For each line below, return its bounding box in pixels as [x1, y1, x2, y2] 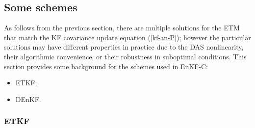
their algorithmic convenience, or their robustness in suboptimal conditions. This [4, 51, 247, 61]
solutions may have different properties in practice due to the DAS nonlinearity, [4, 42, 244, 52]
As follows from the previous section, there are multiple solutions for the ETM [4, 23, 240, 33]
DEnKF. [15, 94, 41, 104]
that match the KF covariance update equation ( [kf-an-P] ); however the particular [4, 32, 251, 42]
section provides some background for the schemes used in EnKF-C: [4, 61, 208, 71]
